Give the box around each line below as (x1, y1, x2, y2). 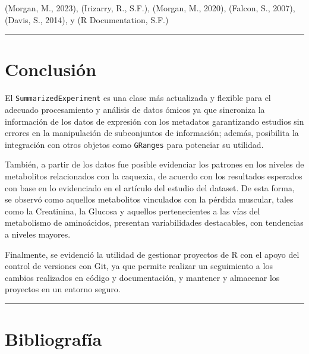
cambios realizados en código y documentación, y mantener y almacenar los (5, 271, 280, 283)
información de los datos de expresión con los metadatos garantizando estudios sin (5, 115, 304, 127)
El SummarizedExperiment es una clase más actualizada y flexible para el (5, 91, 271, 104)
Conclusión (5, 57, 97, 81)
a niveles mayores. (5, 227, 71, 240)
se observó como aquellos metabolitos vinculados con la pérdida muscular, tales (5, 193, 294, 206)
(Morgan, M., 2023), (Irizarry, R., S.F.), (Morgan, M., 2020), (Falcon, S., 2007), (5, 2, 295, 14)
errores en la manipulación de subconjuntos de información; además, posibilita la (5, 127, 299, 139)
